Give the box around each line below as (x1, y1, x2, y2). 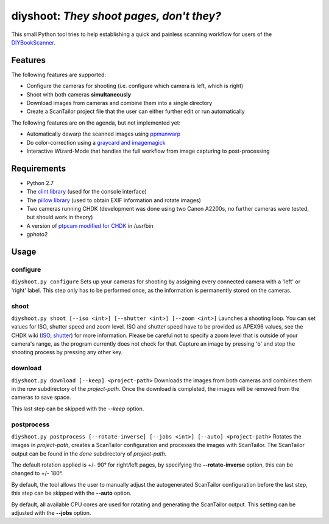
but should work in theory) (26, 214, 93, 221)
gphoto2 (26, 231, 48, 238)
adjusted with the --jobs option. (11, 509, 91, 517)
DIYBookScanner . (11, 38, 56, 46)
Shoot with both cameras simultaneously (26, 90, 131, 98)
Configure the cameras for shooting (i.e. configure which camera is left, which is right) (26, 82, 244, 90)
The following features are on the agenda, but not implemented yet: (11, 119, 181, 126)
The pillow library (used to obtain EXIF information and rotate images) (26, 196, 201, 204)
